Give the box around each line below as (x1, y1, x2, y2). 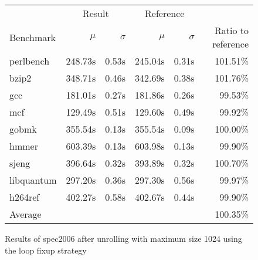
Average (9, 207, 42, 221)
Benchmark (9, 30, 56, 44)
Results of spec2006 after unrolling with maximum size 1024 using (5, 232, 242, 244)
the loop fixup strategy (5, 244, 87, 256)
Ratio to (214, 23, 249, 37)
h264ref (9, 190, 40, 204)
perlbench (9, 54, 50, 67)
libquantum (9, 173, 57, 187)
